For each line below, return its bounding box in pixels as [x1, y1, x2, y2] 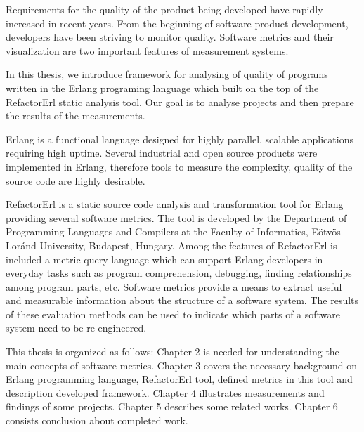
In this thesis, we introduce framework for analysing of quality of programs [6, 67, 328, 81]
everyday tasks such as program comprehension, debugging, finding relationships [6, 266, 352, 280]
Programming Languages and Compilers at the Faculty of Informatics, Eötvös [6, 224, 341, 239]
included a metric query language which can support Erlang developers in [6, 251, 323, 266]
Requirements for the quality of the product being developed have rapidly [6, 2, 323, 16]
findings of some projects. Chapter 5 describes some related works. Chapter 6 [6, 399, 338, 414]
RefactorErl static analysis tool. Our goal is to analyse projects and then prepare [6, 94, 354, 109]
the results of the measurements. [6, 108, 145, 123]
